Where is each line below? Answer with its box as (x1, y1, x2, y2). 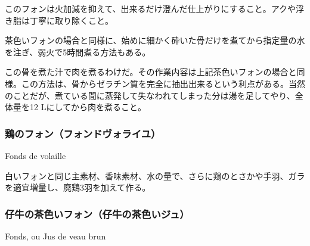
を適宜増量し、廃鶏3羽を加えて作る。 (5, 181, 151, 194)
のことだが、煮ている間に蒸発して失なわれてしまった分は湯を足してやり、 (5, 89, 295, 101)
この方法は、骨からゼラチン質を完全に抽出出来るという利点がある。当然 (21, 77, 305, 89)
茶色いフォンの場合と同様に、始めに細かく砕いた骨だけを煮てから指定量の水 (5, 34, 305, 46)
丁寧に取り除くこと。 (29, 14, 113, 26)
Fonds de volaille (5, 149, 66, 161)
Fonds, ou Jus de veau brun (5, 229, 106, 242)
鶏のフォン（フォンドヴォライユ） (5, 126, 161, 141)
